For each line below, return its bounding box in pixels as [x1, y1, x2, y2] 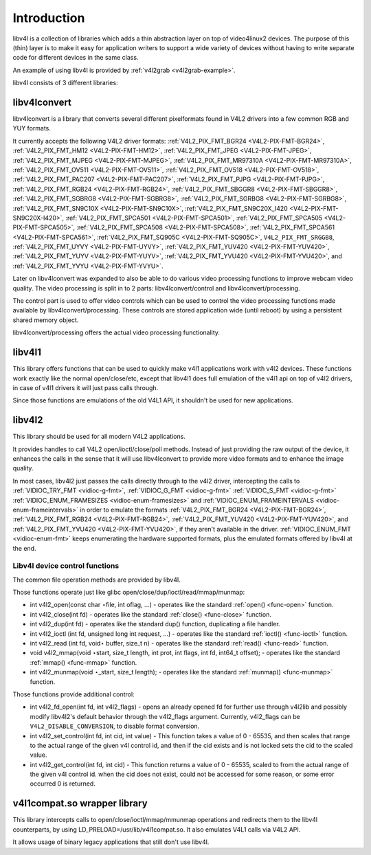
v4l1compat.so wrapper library [12, 797, 148, 810]
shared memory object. [12, 316, 79, 324]
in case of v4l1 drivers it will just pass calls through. [12, 383, 159, 391]
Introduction [12, 10, 85, 25]
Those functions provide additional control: [12, 690, 135, 698]
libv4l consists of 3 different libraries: [12, 79, 118, 87]
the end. [12, 544, 36, 552]
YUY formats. [12, 124, 52, 133]
